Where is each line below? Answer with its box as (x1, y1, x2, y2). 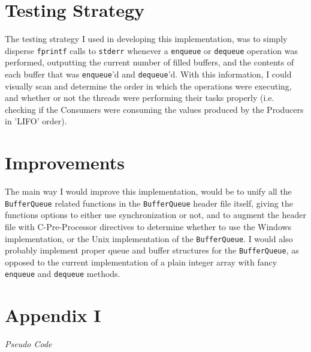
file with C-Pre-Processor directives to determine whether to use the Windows (5, 220, 292, 232)
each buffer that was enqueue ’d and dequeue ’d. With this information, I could (5, 67, 292, 80)
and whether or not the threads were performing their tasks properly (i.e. (5, 91, 274, 104)
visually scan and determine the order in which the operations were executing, (5, 79, 292, 92)
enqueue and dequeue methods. (5, 267, 120, 280)
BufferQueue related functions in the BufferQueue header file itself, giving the (5, 196, 293, 209)
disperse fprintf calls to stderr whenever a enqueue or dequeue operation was (5, 44, 298, 56)
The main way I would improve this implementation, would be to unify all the (5, 185, 292, 198)
